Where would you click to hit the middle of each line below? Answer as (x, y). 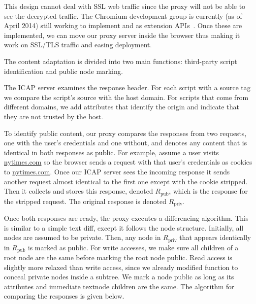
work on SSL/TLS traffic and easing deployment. (78, 45)
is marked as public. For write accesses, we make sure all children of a (133, 247)
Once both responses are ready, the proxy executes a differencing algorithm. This (126, 218)
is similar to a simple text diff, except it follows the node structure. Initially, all (124, 227)
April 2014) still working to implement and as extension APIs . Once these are (123, 25)
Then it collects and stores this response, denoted (79, 191)
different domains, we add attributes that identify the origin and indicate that (122, 107)
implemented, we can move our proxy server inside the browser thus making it (122, 35)
